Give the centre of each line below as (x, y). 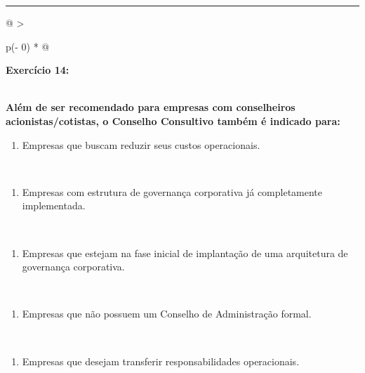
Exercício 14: (38, 70)
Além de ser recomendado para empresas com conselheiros (151, 107)
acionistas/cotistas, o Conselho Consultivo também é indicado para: (173, 120)
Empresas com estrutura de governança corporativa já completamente (172, 191)
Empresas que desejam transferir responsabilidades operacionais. (161, 361)
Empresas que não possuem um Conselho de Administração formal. (167, 314)
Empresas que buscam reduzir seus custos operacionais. (141, 144)
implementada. (54, 205)
